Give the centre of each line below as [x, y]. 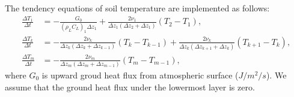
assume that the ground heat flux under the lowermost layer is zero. [130, 87]
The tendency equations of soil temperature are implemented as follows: [137, 8]
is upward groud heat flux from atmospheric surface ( [140, 75]
